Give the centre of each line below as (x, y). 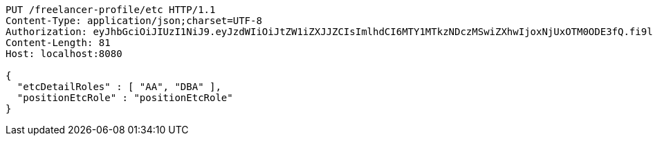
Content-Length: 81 (58, 43)
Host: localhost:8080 (64, 54)
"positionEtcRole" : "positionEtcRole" (125, 98)
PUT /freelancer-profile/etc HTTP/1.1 (111, 10)
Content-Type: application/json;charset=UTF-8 (134, 21)
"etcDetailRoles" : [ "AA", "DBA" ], (119, 87)
